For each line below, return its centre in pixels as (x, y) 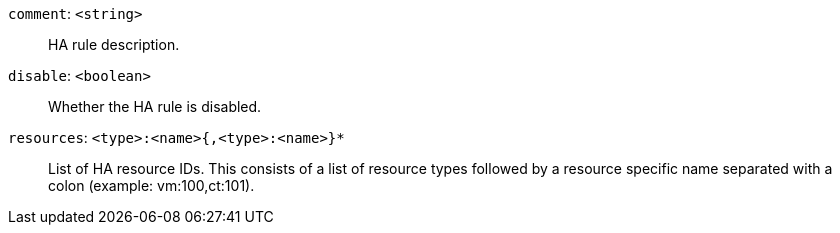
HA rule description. (114, 44)
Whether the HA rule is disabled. (155, 106)
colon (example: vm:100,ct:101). (151, 185)
